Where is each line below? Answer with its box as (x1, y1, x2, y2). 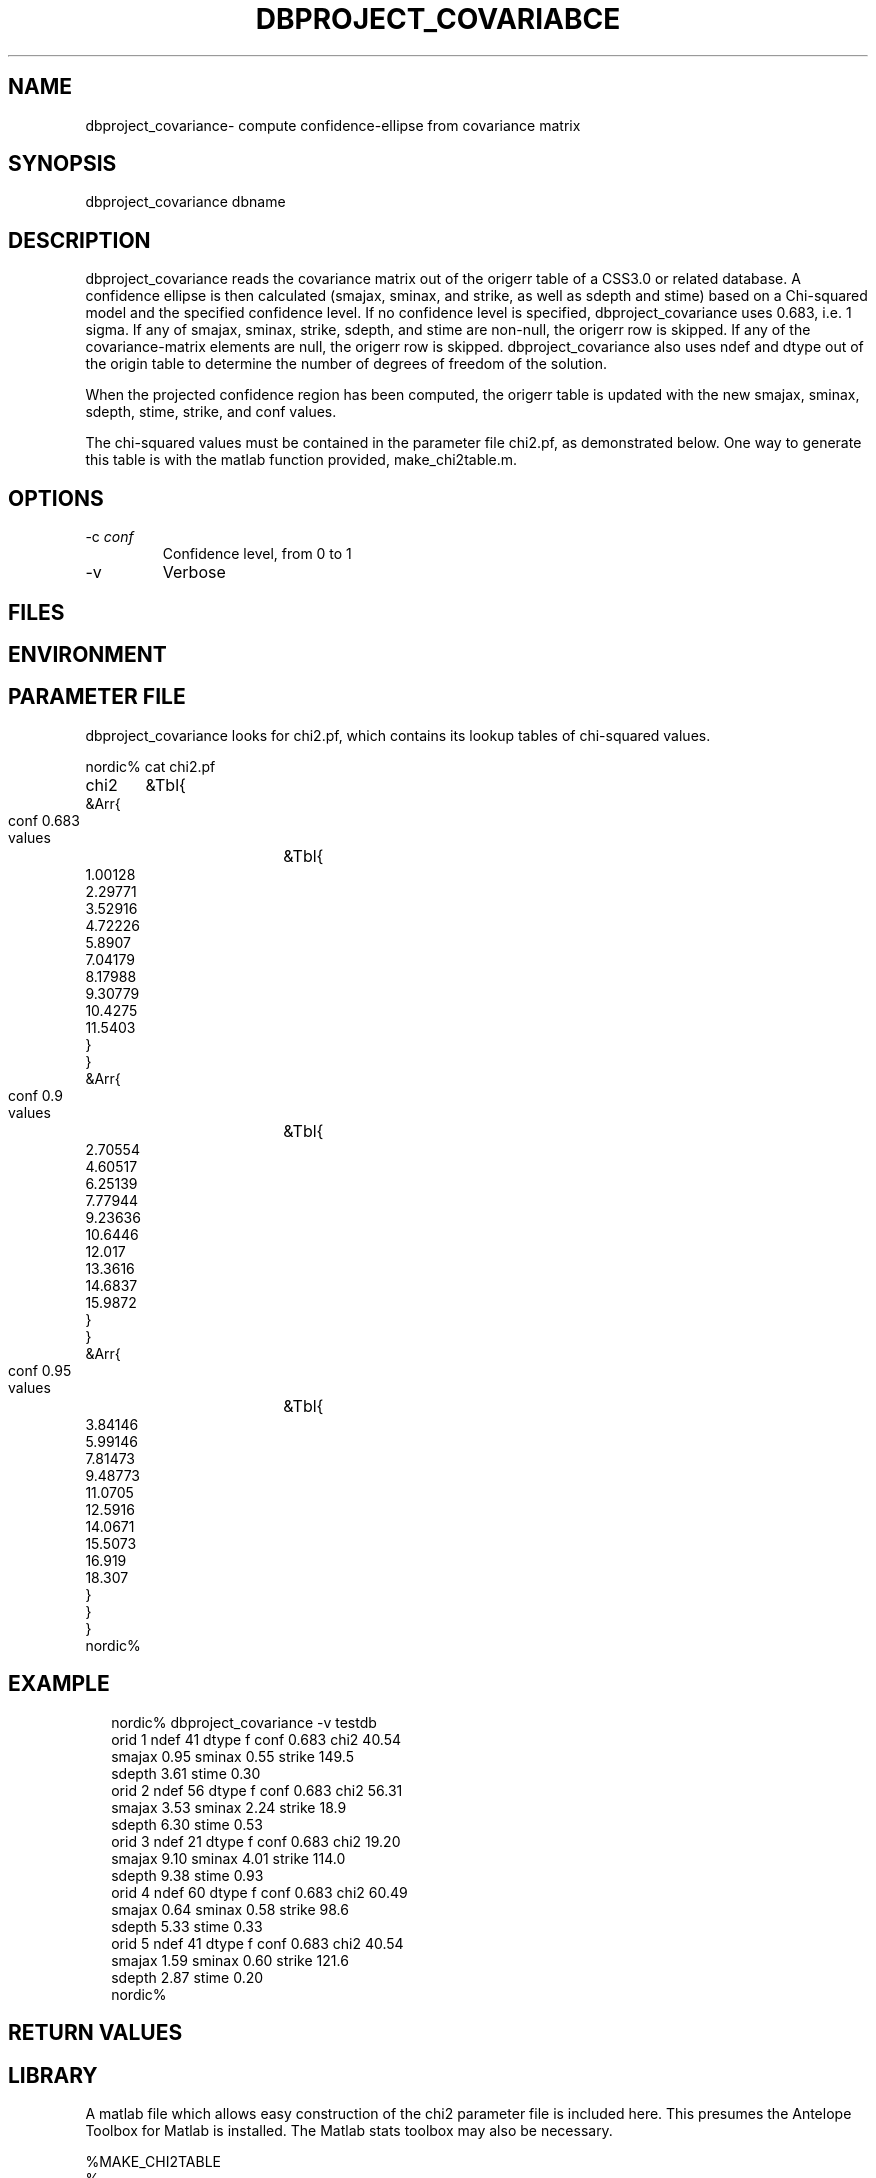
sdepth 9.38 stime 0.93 (111, 1866, 264, 1884)
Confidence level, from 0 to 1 (162, 545, 352, 563)
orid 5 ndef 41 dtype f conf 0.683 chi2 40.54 (111, 1934, 404, 1952)
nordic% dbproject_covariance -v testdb (111, 1713, 377, 1731)
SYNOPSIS (8, 151, 117, 177)
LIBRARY (8, 2062, 98, 2088)
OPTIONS (8, 485, 104, 511)
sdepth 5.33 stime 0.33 (111, 1917, 263, 1935)
